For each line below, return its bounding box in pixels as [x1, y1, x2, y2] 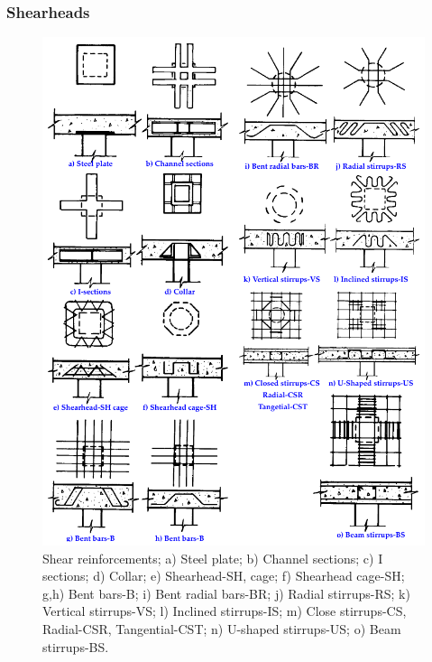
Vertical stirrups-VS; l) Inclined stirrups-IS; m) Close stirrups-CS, [42, 601, 407, 620]
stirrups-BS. [42, 637, 109, 656]
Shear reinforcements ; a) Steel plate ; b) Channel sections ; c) [42, 548, 374, 567]
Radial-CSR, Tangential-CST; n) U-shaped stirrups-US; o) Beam [42, 620, 401, 639]
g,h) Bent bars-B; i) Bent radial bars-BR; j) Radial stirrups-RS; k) [42, 583, 410, 602]
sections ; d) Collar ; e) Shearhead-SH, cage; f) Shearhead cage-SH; [42, 566, 405, 585]
